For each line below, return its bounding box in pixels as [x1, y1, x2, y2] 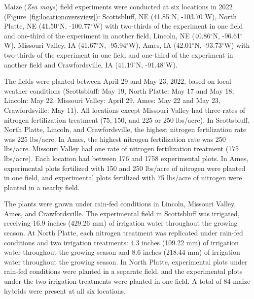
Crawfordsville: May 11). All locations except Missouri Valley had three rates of [4, 104, 246, 115]
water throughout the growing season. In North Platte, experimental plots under [4, 256, 248, 266]
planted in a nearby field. [4, 182, 80, 192]
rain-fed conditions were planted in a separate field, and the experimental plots [4, 266, 243, 276]
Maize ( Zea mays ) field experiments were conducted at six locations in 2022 [4, 1, 233, 11]
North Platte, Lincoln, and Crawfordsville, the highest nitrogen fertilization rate [4, 124, 247, 134]
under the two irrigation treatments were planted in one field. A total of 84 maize [4, 276, 251, 286]
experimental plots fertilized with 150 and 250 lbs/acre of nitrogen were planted [4, 163, 246, 173]
